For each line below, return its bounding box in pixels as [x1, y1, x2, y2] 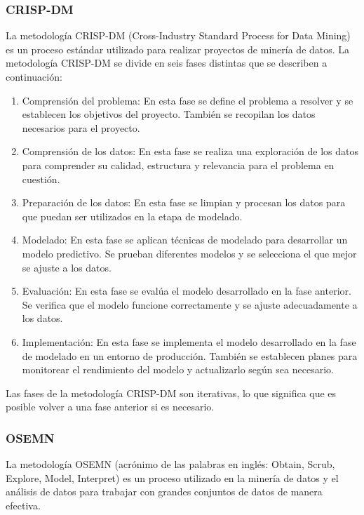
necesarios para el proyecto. [22, 120, 140, 135]
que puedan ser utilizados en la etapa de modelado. [22, 208, 243, 223]
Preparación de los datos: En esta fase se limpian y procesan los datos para [22, 195, 346, 210]
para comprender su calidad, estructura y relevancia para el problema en [22, 157, 335, 172]
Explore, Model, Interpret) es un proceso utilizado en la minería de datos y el [6, 470, 339, 485]
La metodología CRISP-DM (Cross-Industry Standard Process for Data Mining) [6, 28, 351, 43]
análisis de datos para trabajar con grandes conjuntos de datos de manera [6, 484, 323, 499]
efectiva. [6, 497, 41, 512]
